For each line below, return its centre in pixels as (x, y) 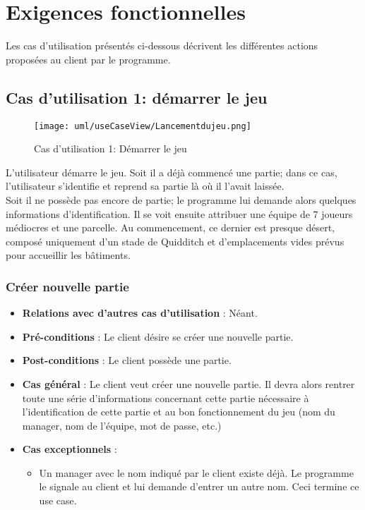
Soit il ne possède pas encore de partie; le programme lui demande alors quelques (181, 199)
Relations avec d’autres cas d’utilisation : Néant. (140, 313)
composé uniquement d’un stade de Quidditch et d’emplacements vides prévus (175, 241)
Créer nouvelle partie (67, 286)
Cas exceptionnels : (70, 449)
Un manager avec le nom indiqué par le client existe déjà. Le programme (196, 472)
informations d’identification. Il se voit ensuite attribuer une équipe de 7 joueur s (179, 213)
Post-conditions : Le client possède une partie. (127, 360)
